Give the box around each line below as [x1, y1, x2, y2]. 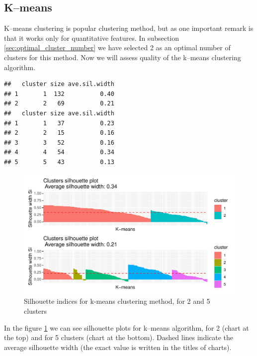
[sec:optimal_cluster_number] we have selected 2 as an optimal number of [4, 42, 231, 53]
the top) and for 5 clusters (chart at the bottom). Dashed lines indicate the [4, 332, 234, 343]
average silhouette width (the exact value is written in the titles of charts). [4, 342, 232, 352]
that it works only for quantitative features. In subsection [4, 32, 179, 43]
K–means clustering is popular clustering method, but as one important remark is [4, 23, 254, 33]
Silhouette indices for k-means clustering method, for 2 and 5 [24, 296, 210, 306]
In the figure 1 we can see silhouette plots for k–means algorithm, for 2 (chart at [4, 322, 249, 333]
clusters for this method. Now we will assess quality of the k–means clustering [4, 52, 241, 62]
